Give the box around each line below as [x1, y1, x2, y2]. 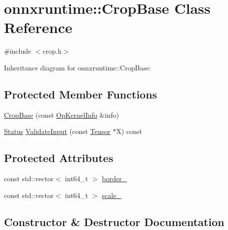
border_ [102, 173, 127, 184]
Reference [4, 17, 73, 37]
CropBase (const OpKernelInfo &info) [4, 109, 119, 120]
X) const [116, 126, 143, 136]
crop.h [42, 46, 62, 56]
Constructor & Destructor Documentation [4, 214, 225, 229]
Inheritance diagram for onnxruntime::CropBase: [4, 62, 152, 72]
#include [4, 46, 32, 56]
